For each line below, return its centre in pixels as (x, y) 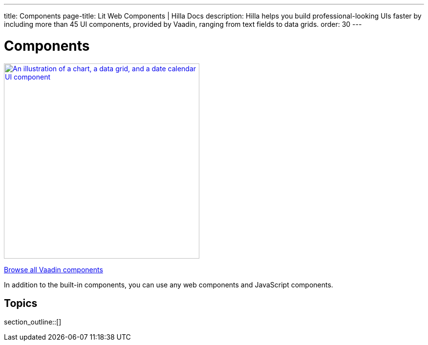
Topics (21, 303)
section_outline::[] (33, 322)
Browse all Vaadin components (53, 269)
